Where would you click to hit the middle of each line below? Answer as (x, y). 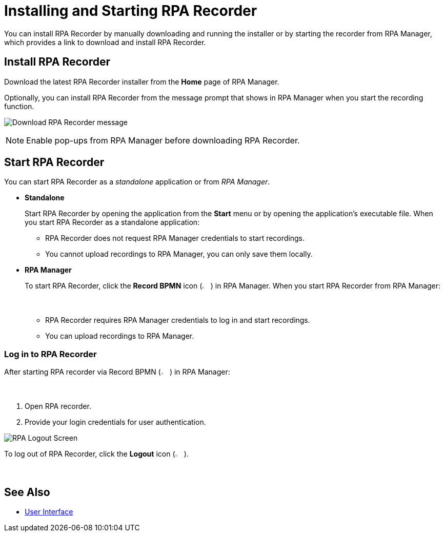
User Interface (49, 512)
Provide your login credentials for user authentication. (115, 422)
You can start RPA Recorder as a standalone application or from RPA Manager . (137, 182)
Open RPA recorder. (58, 406)
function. (19, 106)
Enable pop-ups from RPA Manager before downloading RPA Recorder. (163, 140)
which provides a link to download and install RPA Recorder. (105, 42)
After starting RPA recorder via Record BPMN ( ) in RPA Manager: (117, 372)
